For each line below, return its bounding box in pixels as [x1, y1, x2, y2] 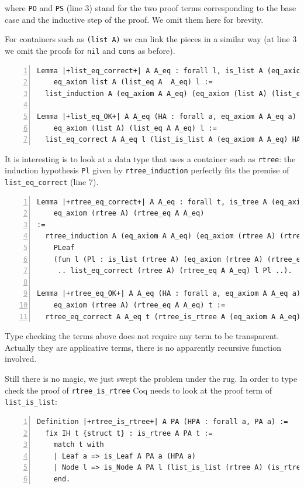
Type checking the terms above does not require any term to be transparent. [5, 330, 279, 342]
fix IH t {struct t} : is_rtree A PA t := [45, 429, 213, 437]
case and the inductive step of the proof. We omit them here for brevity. [5, 13, 264, 25]
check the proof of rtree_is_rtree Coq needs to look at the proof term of [5, 384, 272, 396]
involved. [5, 353, 37, 365]
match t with [53, 440, 104, 449]
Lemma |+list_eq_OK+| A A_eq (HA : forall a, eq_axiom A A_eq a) [37, 112, 296, 121]
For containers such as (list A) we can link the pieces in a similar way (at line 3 [5, 33, 297, 45]
